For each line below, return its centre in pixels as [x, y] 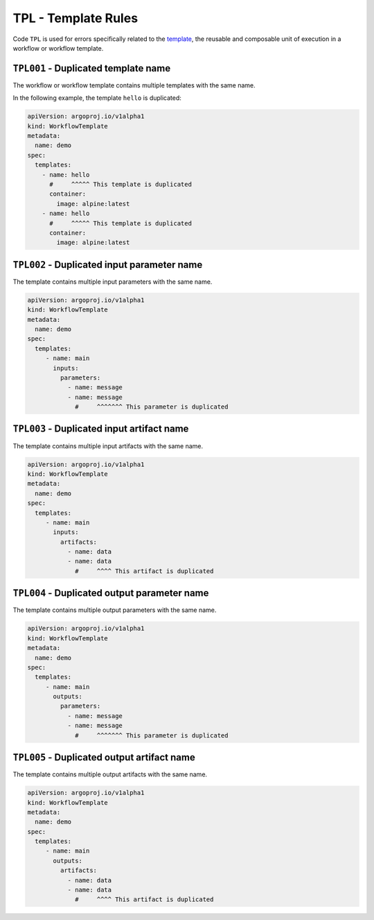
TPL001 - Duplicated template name [92, 68]
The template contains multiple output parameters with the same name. [115, 610]
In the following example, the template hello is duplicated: [97, 98]
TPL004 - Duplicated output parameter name [111, 593]
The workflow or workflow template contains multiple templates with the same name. [134, 85]
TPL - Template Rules [75, 18]
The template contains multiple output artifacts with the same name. [110, 774]
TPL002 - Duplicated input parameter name [108, 265]
